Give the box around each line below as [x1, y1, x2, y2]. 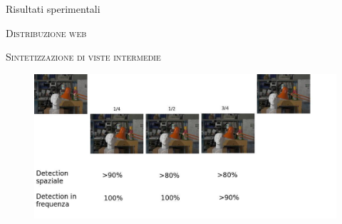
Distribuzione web [6, 25, 87, 40]
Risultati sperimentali [6, 1, 100, 16]
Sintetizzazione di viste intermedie [6, 49, 161, 64]
